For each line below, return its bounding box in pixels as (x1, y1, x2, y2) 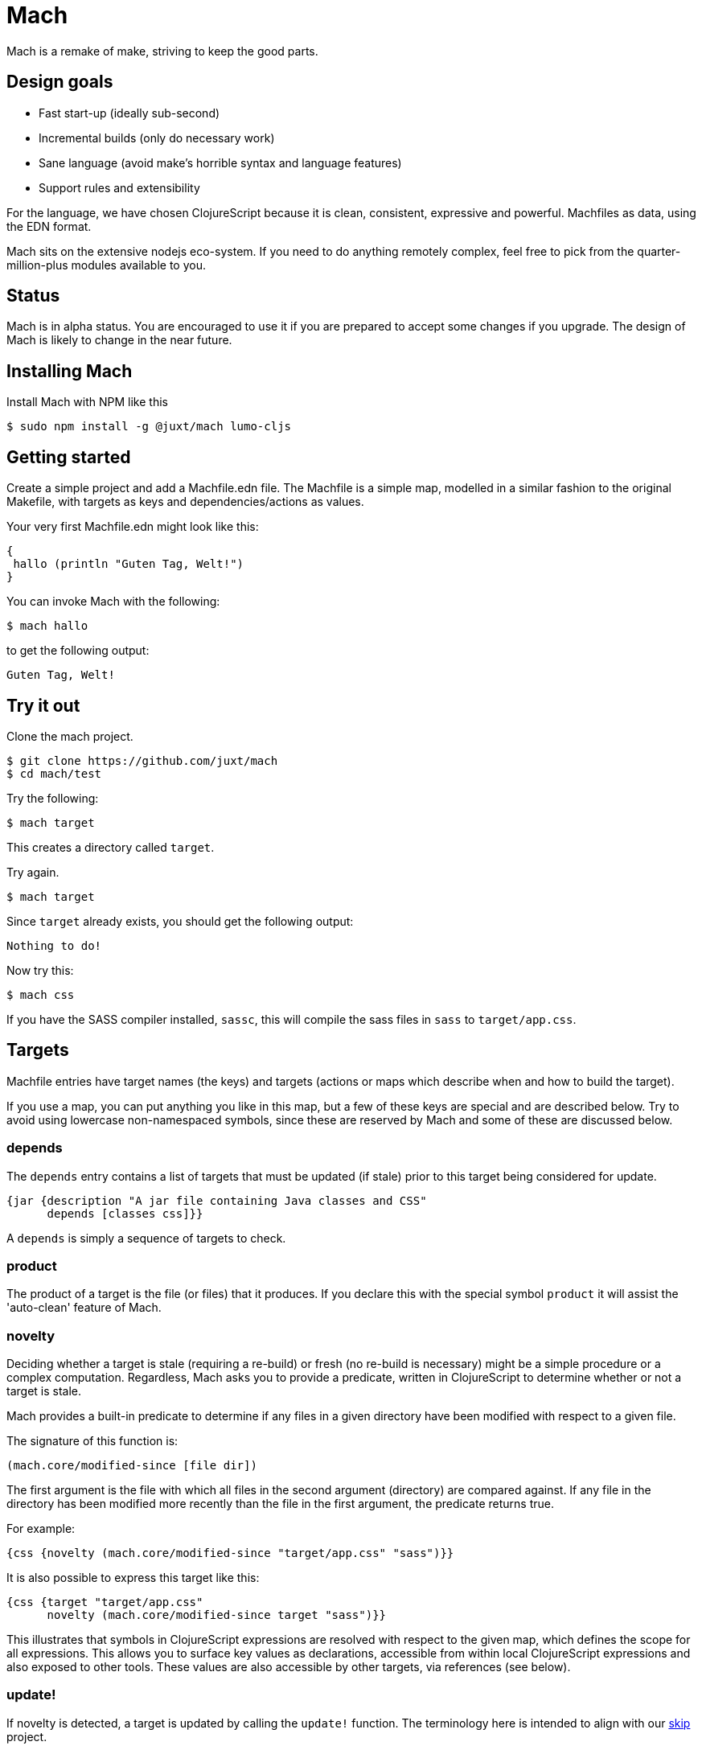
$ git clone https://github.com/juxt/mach (6, 754, 278, 767)
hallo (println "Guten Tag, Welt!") (13, 557, 244, 571)
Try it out (6, 695, 80, 716)
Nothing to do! (6, 939, 102, 952)
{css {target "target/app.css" (6, 1596, 203, 1609)
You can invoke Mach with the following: (6, 594, 220, 609)
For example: (6, 1522, 76, 1536)
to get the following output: (6, 643, 150, 658)
